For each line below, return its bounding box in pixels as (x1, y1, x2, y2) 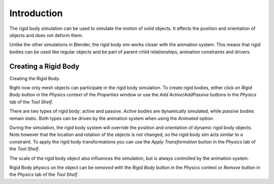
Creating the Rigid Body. (9, 75, 60, 81)
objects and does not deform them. (9, 32, 83, 38)
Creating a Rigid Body (9, 62, 80, 70)
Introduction (9, 8, 63, 19)
